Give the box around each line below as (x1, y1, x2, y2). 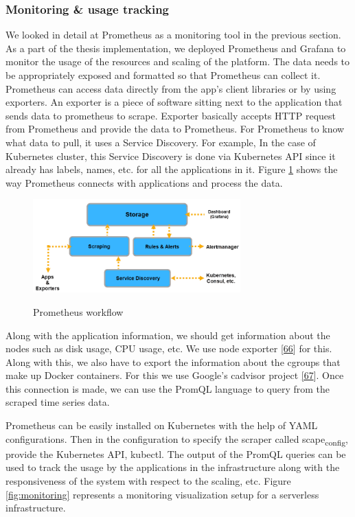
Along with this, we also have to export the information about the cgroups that (5, 354, 341, 369)
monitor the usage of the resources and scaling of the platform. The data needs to (5, 54, 350, 69)
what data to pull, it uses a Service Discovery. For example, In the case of (5, 135, 316, 149)
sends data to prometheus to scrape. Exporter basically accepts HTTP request (5, 108, 336, 122)
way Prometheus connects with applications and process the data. (5, 175, 283, 189)
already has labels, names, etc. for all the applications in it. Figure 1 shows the (5, 162, 338, 176)
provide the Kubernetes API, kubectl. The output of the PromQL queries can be (5, 446, 346, 461)
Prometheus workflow (33, 304, 124, 319)
